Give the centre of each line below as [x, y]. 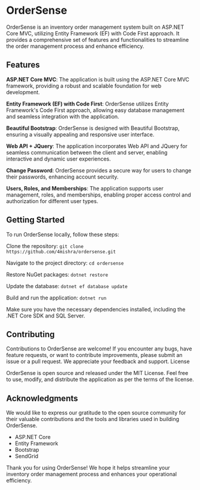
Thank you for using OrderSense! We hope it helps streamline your [88, 468]
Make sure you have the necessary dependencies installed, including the [96, 309]
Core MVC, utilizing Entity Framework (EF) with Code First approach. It [93, 33]
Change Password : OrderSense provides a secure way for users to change [99, 170]
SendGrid [27, 456]
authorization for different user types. [52, 201]
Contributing [30, 334]
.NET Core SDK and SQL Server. [46, 316]
